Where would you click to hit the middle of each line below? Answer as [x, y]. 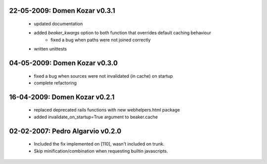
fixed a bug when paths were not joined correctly [101, 40]
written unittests [50, 49]
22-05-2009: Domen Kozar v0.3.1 [62, 11]
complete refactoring [55, 83]
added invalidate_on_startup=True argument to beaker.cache [96, 117]
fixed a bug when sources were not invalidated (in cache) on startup [103, 76]
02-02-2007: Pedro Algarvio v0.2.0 [65, 131]
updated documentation [58, 24]
